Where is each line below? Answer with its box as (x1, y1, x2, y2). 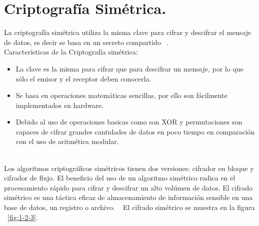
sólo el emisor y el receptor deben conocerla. (15, 73, 151, 83)
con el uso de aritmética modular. (15, 136, 119, 146)
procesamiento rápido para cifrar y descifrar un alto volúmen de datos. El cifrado (4, 182, 252, 192)
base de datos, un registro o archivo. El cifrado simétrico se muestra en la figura (4, 202, 255, 212)
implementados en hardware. (15, 99, 103, 110)
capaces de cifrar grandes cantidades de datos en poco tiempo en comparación (15, 126, 255, 136)
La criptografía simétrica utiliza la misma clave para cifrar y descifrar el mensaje (4, 27, 251, 37)
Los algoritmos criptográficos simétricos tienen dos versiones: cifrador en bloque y (4, 162, 254, 173)
